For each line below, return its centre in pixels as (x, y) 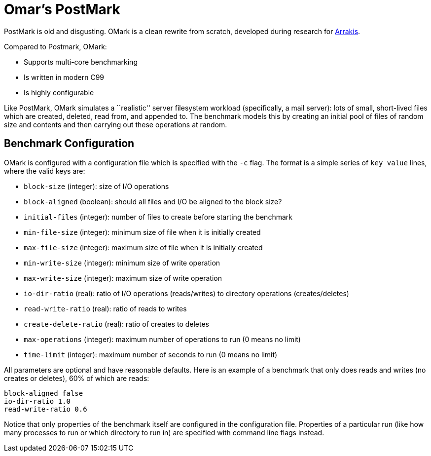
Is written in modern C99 (64, 77)
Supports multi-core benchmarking (81, 62)
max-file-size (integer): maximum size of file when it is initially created (143, 247)
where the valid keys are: (45, 171)
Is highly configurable (59, 92)
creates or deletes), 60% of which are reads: (77, 378)
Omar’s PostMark (62, 9)
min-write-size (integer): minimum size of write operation (122, 263)
